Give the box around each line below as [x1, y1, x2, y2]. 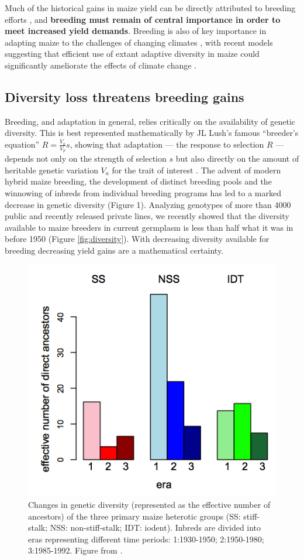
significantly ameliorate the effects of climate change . [5, 59, 196, 71]
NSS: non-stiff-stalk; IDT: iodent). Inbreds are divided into [50, 521, 261, 534]
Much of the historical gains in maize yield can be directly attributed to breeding [5, 2, 296, 13]
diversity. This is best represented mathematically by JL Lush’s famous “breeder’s [5, 127, 299, 139]
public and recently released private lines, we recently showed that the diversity [5, 210, 289, 222]
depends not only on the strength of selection [5, 152, 167, 165]
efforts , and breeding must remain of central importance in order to [5, 13, 281, 25]
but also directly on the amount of [175, 152, 299, 165]
